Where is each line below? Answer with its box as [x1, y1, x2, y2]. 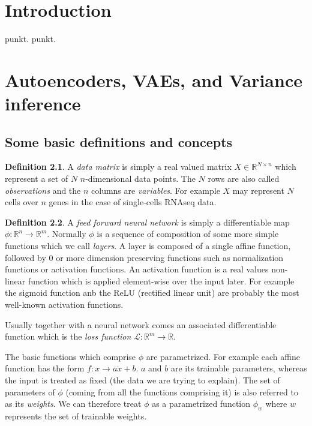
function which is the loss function [5, 330, 131, 343]
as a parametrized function [152, 397, 251, 410]
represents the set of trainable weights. [5, 409, 147, 422]
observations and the [5, 184, 81, 196]
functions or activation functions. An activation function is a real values [5, 263, 269, 275]
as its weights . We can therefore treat [5, 397, 142, 410]
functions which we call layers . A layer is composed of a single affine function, [5, 239, 291, 252]
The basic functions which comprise [5, 350, 136, 362]
